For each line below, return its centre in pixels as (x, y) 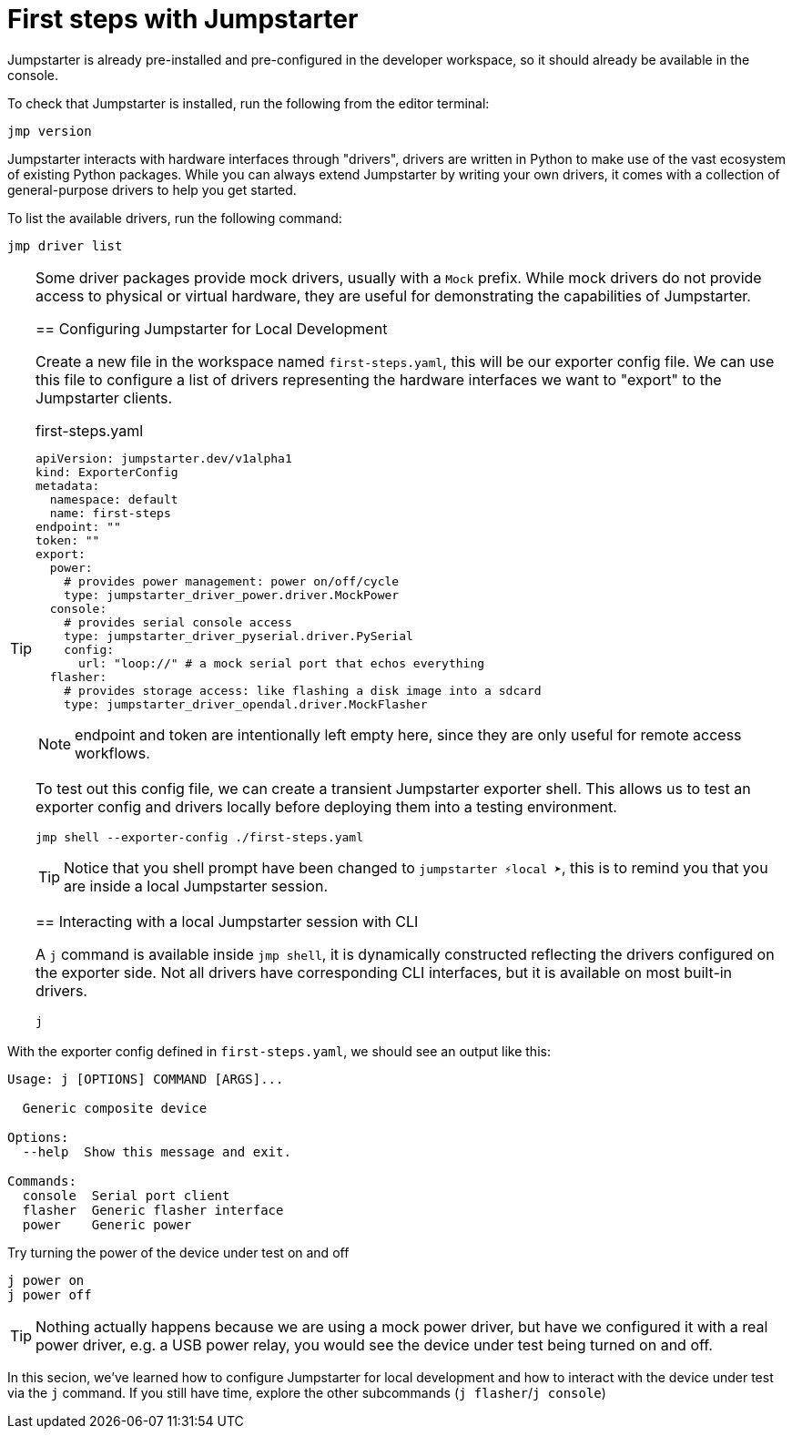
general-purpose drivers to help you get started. (152, 189)
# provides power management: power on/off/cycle (232, 581)
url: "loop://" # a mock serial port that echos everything (281, 663)
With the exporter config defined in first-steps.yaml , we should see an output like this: (279, 1051)
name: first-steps (110, 513)
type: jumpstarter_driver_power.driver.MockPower (232, 595)
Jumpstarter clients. (104, 397)
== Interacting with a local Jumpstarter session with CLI (227, 921)
